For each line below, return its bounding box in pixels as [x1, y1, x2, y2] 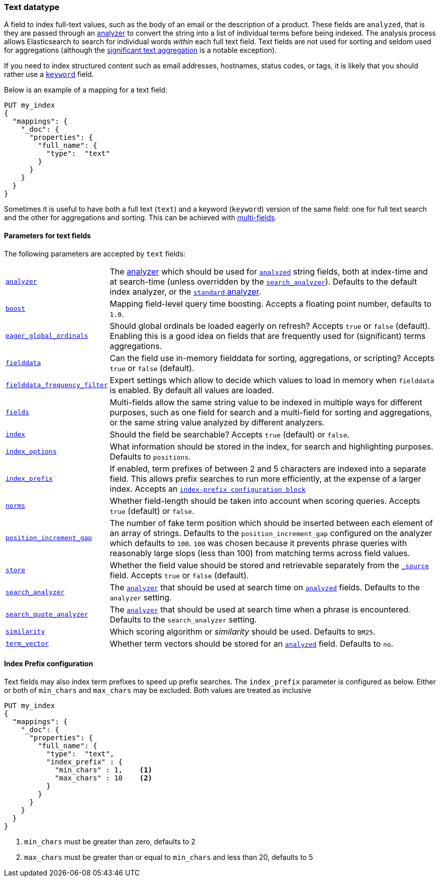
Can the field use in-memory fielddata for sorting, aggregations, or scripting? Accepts [109, 353, 434, 363]
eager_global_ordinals [6, 332, 88, 340]
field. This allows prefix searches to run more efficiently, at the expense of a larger [109, 473, 421, 484]
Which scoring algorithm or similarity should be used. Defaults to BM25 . [109, 626, 376, 637]
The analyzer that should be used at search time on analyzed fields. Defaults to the [109, 582, 420, 592]
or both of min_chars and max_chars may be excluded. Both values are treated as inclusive [4, 685, 311, 694]
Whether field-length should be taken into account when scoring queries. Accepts [109, 495, 420, 506]
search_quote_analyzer [6, 610, 88, 619]
